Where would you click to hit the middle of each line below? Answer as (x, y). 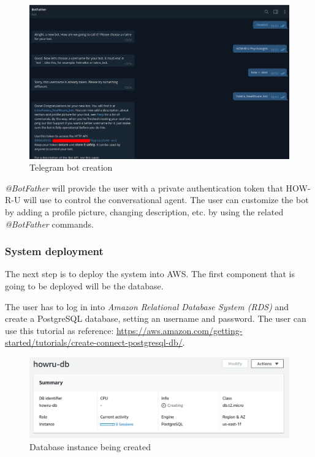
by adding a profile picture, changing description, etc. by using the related (144, 211)
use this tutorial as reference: (59, 330)
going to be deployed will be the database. (84, 285)
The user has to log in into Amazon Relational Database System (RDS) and (147, 306)
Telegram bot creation (71, 167)
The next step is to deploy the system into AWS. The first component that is (150, 274)
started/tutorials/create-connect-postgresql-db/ (94, 342)
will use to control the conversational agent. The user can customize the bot (166, 200)
